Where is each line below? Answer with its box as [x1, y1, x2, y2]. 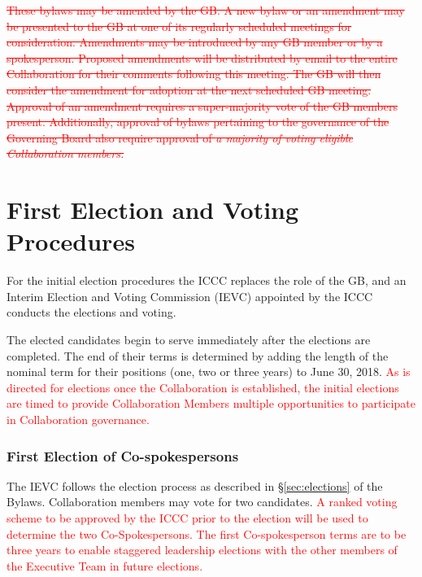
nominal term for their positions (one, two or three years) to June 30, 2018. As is [7, 363, 411, 380]
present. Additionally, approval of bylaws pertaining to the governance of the [7, 113, 389, 130]
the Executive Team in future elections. [7, 557, 203, 574]
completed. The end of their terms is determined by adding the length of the [7, 347, 389, 364]
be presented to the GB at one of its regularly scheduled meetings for [7, 17, 352, 34]
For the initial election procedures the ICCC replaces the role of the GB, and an [7, 272, 407, 289]
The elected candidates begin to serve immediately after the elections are [7, 331, 371, 348]
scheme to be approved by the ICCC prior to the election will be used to [7, 509, 368, 526]
